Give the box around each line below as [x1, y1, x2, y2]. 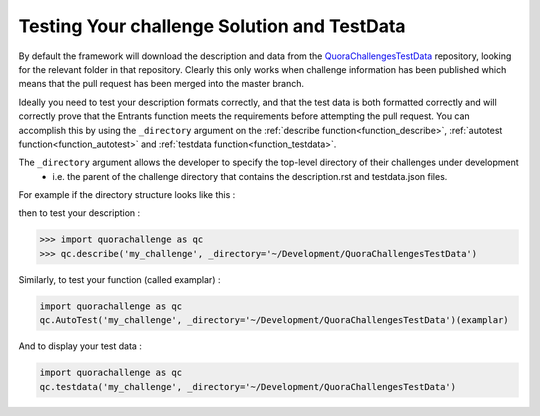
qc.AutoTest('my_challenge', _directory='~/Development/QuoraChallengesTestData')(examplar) [39, 315, 509, 326]
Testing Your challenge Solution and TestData [18, 15, 406, 37]
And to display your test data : [18, 340, 142, 352]
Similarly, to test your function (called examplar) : [18, 273, 221, 285]
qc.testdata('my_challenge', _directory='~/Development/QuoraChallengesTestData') [39, 381, 457, 392]
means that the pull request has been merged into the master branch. [18, 78, 305, 90]
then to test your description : [18, 207, 141, 219]
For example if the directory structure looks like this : [18, 189, 236, 201]
